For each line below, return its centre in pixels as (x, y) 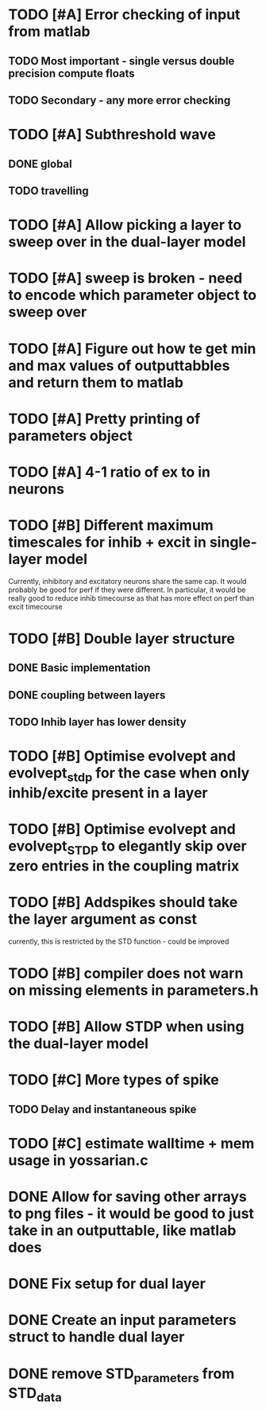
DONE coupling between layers (87, 695)
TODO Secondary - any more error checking (120, 100)
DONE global (40, 164)
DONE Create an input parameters (122, 1320)
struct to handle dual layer (96, 1337)
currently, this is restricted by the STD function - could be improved (119, 941)
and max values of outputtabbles (119, 366)
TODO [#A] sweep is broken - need (125, 278)
